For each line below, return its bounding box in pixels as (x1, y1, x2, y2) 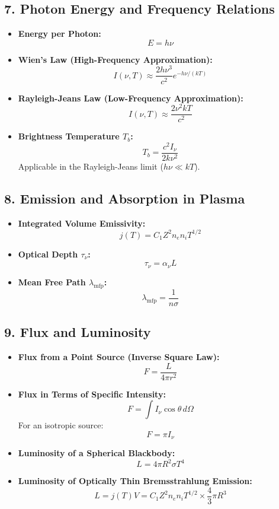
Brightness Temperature (18, 130, 120, 142)
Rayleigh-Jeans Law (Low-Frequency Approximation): (18, 91, 243, 104)
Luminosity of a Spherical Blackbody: (18, 447, 175, 459)
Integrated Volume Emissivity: (18, 217, 146, 229)
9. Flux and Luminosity (4, 323, 151, 341)
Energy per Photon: (18, 27, 101, 40)
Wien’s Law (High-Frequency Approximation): (18, 53, 213, 65)
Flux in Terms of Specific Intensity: (18, 387, 166, 400)
